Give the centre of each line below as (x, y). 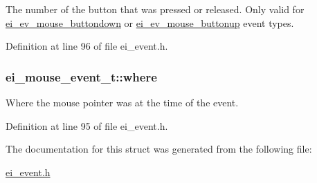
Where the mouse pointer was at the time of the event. (122, 102)
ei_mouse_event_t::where (81, 76)
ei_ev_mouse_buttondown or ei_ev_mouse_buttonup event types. (150, 22)
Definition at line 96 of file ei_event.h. (87, 46)
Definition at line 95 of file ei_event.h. (87, 125)
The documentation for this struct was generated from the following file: (159, 149)
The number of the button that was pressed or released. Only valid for (155, 9)
